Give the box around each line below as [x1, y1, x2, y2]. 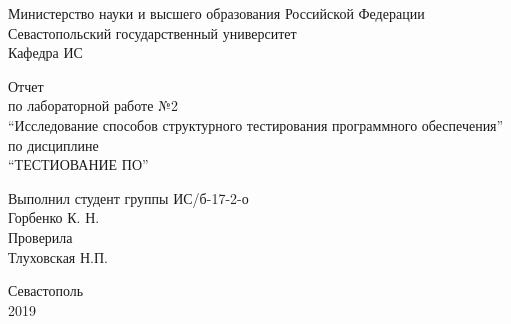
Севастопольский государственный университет [8, 22, 297, 43]
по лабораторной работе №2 [8, 95, 178, 116]
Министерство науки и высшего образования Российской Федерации [8, 3, 425, 23]
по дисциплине [8, 134, 99, 155]
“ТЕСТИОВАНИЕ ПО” [8, 154, 149, 175]
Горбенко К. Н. [8, 207, 100, 228]
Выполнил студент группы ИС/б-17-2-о [8, 187, 249, 208]
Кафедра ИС [8, 42, 83, 63]
